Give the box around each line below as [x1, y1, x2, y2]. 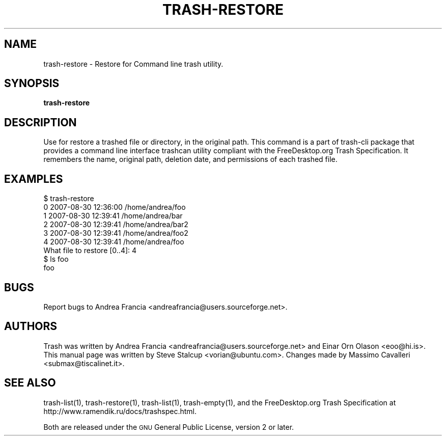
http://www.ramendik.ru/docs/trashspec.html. [43, 406, 197, 416]
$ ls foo [43, 255, 69, 264]
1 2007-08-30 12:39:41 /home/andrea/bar [43, 211, 183, 221]
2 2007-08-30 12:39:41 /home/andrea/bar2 [43, 220, 188, 229]
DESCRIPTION [4, 116, 77, 129]
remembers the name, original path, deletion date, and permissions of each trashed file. [43, 155, 338, 164]
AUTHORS [4, 320, 58, 333]
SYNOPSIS [4, 77, 60, 90]
